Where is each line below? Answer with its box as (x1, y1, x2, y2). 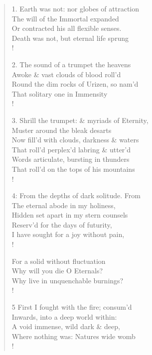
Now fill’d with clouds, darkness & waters (11, 134, 139, 145)
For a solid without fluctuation (11, 255, 106, 266)
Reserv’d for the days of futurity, (11, 219, 112, 230)
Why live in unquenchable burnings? (11, 275, 124, 285)
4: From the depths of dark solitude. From (11, 190, 141, 201)
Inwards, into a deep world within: (11, 311, 117, 322)
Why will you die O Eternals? (11, 265, 103, 276)
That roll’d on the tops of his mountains (11, 163, 135, 174)
